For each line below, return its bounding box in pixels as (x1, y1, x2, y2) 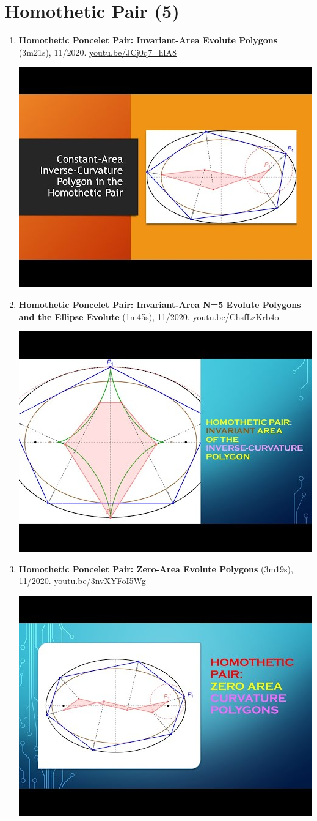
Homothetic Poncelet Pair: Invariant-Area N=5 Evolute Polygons (18, 298, 301, 310)
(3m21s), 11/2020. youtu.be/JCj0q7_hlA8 (18, 45, 177, 58)
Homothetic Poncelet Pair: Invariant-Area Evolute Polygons (18, 34, 278, 47)
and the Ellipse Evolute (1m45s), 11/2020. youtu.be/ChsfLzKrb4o (18, 310, 279, 323)
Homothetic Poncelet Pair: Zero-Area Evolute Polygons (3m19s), (18, 562, 293, 575)
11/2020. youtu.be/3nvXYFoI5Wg (18, 574, 146, 587)
